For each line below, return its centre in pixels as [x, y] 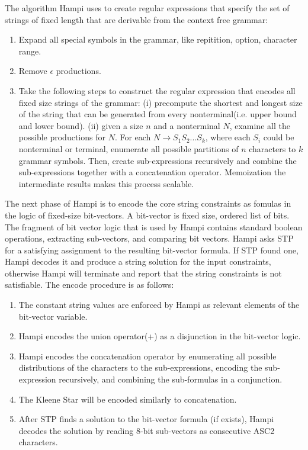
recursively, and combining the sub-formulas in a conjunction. [171, 379]
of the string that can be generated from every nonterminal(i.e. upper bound [158, 114]
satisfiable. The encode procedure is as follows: [89, 285]
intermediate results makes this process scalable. [106, 183]
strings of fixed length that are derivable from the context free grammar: [137, 19]
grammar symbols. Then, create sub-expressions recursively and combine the [158, 160]
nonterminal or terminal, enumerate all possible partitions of [129, 148]
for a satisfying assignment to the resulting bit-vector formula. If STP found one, [152, 250]
